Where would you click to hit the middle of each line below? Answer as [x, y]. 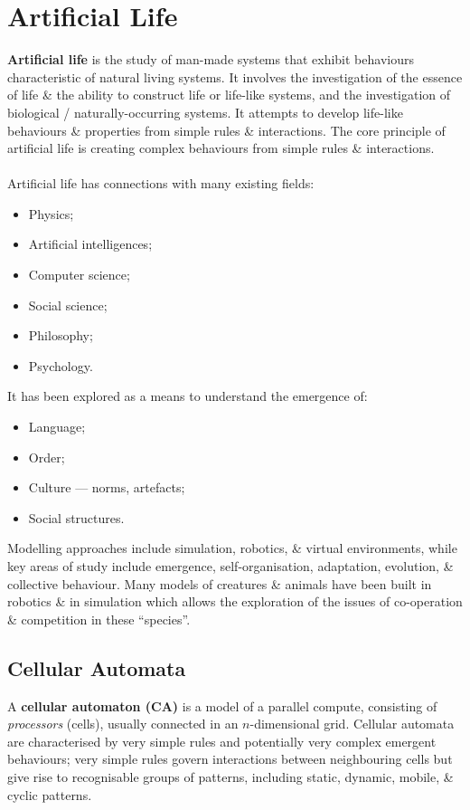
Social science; [68, 305]
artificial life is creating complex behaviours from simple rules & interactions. [221, 148]
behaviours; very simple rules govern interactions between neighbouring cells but [230, 759]
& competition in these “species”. [99, 619]
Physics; [51, 213]
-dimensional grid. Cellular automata [352, 724]
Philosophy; [61, 335]
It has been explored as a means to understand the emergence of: [188, 396]
